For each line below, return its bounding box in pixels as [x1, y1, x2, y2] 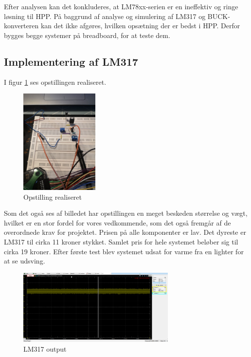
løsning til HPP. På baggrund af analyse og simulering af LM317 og [4, 11, 206, 21]
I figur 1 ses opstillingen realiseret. [4, 76, 107, 87]
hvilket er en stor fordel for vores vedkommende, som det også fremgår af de [4, 217, 231, 227]
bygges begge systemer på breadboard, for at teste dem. [4, 30, 170, 40]
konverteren [4, 20, 39, 31]
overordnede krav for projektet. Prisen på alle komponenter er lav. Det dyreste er [4, 227, 246, 237]
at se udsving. [4, 256, 45, 266]
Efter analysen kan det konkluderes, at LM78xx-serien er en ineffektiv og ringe [4, 1, 238, 11]
